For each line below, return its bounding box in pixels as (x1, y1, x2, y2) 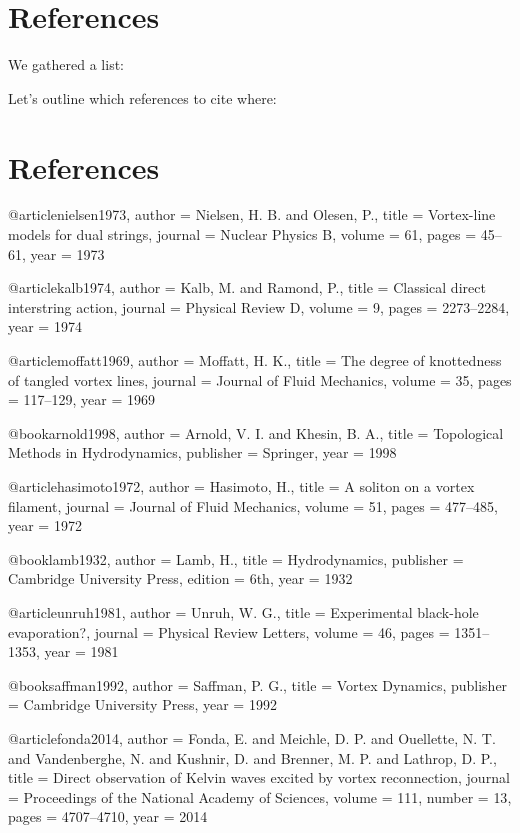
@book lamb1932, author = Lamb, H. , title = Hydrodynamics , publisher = (8, 548, 464, 569)
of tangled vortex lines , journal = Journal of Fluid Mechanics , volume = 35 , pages (8, 369, 512, 390)
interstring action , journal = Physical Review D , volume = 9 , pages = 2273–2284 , (8, 296, 510, 317)
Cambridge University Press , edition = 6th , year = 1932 (8, 568, 353, 589)
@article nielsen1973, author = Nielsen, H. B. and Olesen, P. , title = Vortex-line (8, 204, 496, 225)
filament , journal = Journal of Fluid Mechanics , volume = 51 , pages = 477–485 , (8, 495, 498, 516)
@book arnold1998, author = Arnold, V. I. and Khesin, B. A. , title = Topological (8, 422, 504, 443)
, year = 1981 (36, 641, 119, 662)
